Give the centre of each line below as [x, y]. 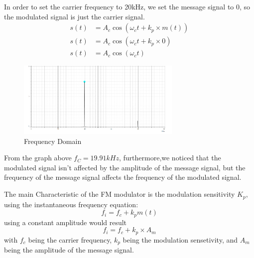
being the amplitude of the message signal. [69, 250]
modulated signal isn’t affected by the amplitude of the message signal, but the [125, 167]
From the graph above [38, 158]
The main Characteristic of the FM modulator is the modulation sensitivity [120, 194]
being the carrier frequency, [70, 239]
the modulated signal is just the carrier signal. [74, 16]
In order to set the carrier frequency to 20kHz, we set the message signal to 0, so [127, 6]
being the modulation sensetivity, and [180, 239]
